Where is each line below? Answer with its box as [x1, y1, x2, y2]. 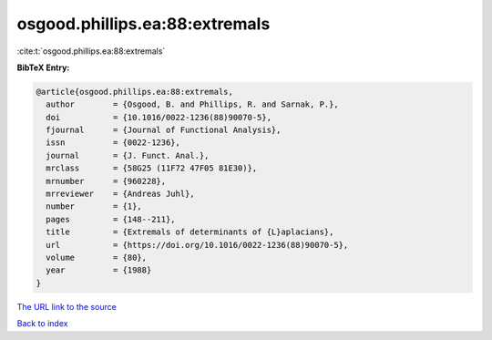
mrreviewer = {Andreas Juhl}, [46, 189, 195, 200]
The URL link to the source [16, 301, 118, 312]
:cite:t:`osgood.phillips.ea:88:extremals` [16, 46, 166, 57]
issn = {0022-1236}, [46, 138, 181, 148]
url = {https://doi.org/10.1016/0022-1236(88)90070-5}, [46, 240, 349, 250]
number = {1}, [46, 201, 143, 211]
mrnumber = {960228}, [46, 176, 167, 186]
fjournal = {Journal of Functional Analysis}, [46, 125, 282, 136]
